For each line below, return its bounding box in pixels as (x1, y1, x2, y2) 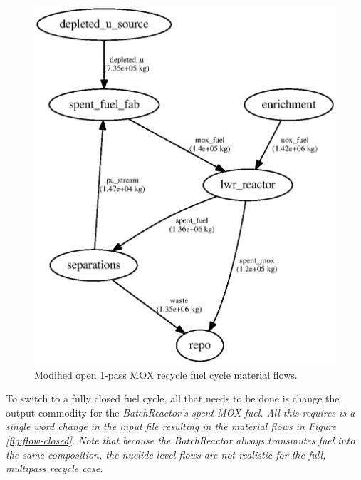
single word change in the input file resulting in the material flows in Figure (6, 419, 336, 434)
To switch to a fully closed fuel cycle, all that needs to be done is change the (6, 391, 340, 406)
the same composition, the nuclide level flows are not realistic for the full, (6, 446, 326, 461)
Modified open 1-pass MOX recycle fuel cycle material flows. (34, 367, 298, 382)
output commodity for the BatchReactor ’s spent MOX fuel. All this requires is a (6, 404, 355, 419)
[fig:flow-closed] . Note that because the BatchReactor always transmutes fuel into (6, 433, 355, 448)
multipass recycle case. (6, 461, 103, 476)
